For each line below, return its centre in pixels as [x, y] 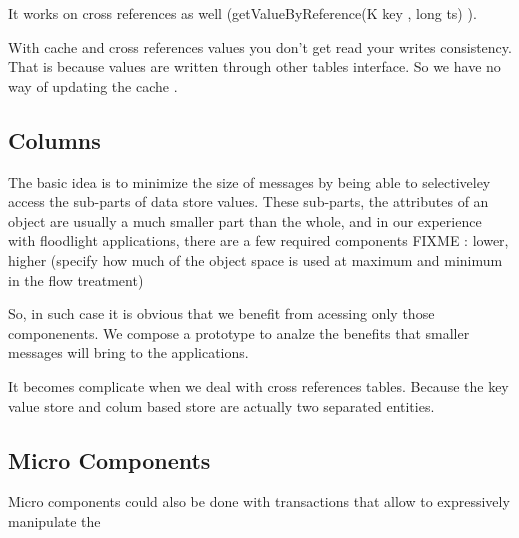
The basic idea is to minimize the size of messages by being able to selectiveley [249, 181]
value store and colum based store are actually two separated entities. [221, 405]
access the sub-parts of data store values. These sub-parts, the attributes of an [248, 201]
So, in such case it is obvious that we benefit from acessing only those [221, 313]
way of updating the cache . [93, 85]
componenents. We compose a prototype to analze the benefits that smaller [239, 332]
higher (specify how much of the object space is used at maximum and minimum [255, 259]
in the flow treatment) [76, 279]
